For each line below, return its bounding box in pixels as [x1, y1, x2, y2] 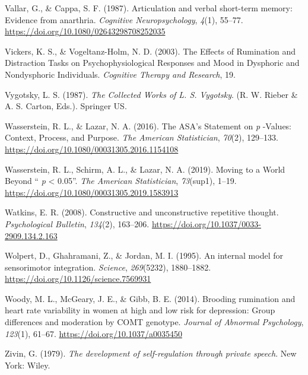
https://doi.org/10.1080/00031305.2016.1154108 [5, 142, 179, 155]
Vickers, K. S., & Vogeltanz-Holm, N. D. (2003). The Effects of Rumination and [5, 45, 296, 57]
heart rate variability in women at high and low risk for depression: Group [5, 304, 275, 316]
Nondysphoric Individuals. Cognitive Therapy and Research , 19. [5, 68, 236, 80]
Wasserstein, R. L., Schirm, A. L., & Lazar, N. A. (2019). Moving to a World [5, 163, 285, 175]
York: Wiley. [5, 358, 50, 371]
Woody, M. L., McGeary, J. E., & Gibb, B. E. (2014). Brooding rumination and [5, 292, 296, 304]
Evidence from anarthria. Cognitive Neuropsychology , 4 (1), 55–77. [5, 13, 243, 26]
